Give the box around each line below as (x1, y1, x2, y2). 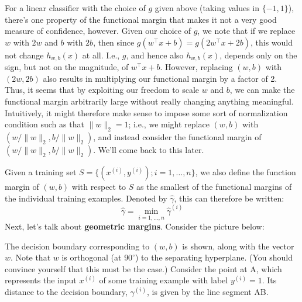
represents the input (5, 274, 77, 286)
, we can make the (229, 84, 295, 96)
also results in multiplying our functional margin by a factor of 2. (43, 72, 277, 84)
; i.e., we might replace (128, 118, 210, 130)
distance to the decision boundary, (5, 286, 128, 298)
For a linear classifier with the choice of (5, 2, 146, 13)
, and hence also (126, 48, 184, 61)
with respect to (71, 180, 126, 192)
